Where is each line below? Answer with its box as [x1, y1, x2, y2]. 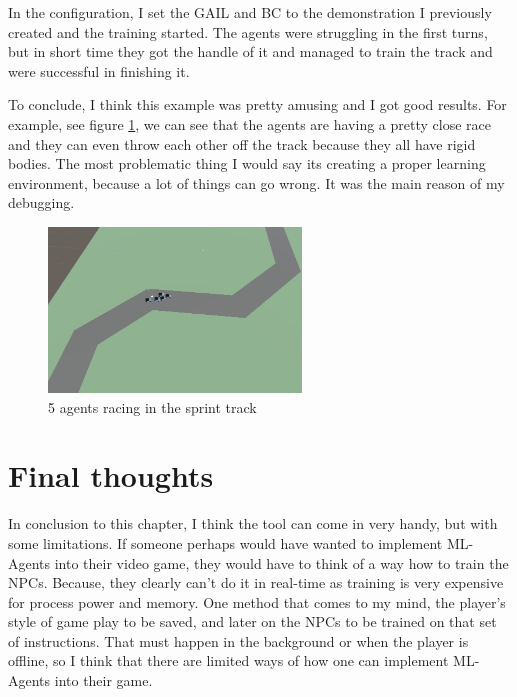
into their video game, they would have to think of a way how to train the [54, 552, 509, 573]
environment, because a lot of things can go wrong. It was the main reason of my [8, 172, 505, 193]
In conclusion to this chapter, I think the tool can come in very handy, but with [8, 513, 498, 534]
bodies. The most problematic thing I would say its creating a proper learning [8, 153, 486, 174]
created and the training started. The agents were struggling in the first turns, [8, 21, 488, 42]
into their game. [54, 670, 153, 691]
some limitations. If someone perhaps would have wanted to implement [8, 532, 443, 553]
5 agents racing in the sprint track [48, 396, 257, 417]
